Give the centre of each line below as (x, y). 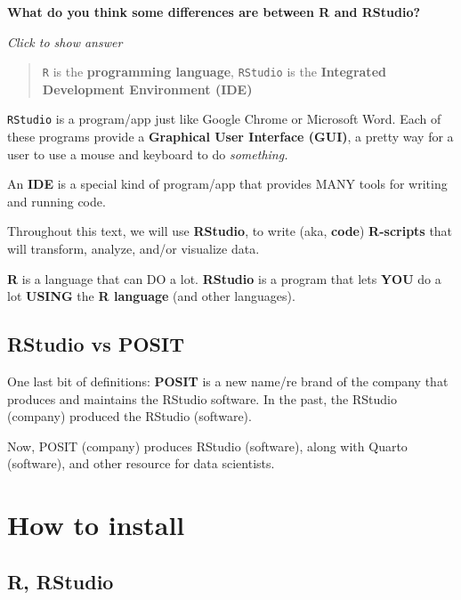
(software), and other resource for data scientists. (141, 463)
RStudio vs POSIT (96, 344)
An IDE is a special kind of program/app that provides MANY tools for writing (227, 184)
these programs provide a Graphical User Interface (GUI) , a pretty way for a (230, 137)
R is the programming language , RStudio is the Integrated (214, 72)
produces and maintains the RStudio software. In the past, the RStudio (202, 398)
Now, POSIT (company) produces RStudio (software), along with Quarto (207, 446)
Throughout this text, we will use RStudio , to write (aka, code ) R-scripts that (230, 231)
